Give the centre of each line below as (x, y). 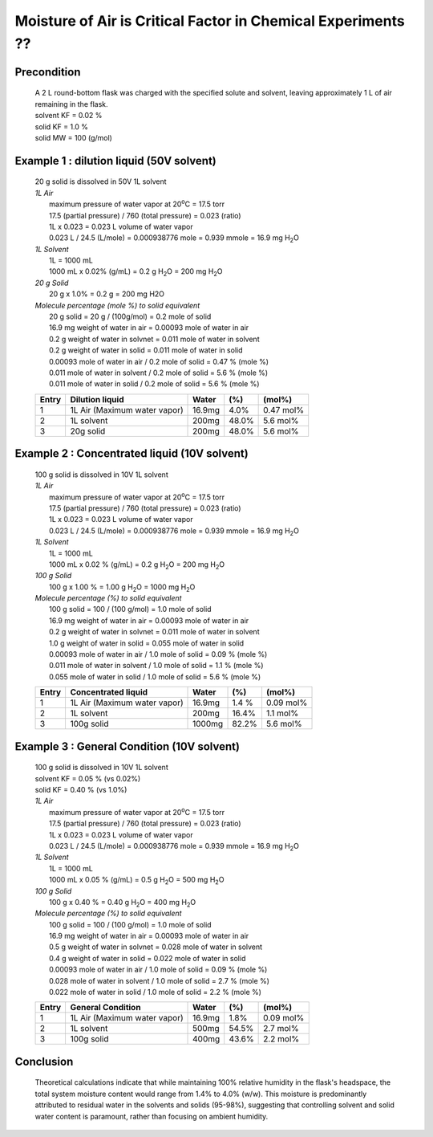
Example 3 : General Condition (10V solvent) (127, 746)
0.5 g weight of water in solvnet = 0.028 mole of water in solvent (156, 947)
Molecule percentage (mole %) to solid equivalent (117, 305)
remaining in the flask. (71, 104)
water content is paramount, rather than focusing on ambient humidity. (152, 1116)
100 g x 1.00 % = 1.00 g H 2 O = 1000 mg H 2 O (122, 588)
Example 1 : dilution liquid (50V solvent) (115, 161)
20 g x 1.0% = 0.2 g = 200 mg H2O (107, 294)
